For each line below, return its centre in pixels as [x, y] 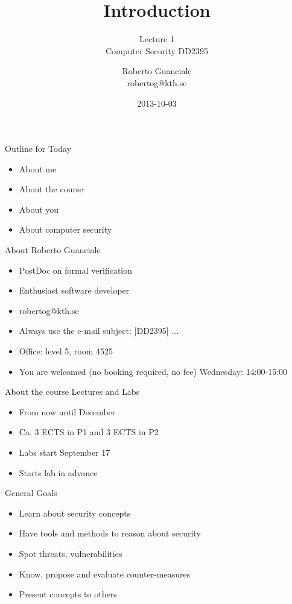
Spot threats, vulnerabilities [71, 553]
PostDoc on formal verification [76, 270]
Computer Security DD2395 [157, 50]
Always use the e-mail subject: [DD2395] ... [99, 331]
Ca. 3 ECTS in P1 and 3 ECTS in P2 [89, 432]
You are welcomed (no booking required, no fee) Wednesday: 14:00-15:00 [153, 371]
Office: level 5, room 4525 [66, 351]
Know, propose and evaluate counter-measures [105, 574]
